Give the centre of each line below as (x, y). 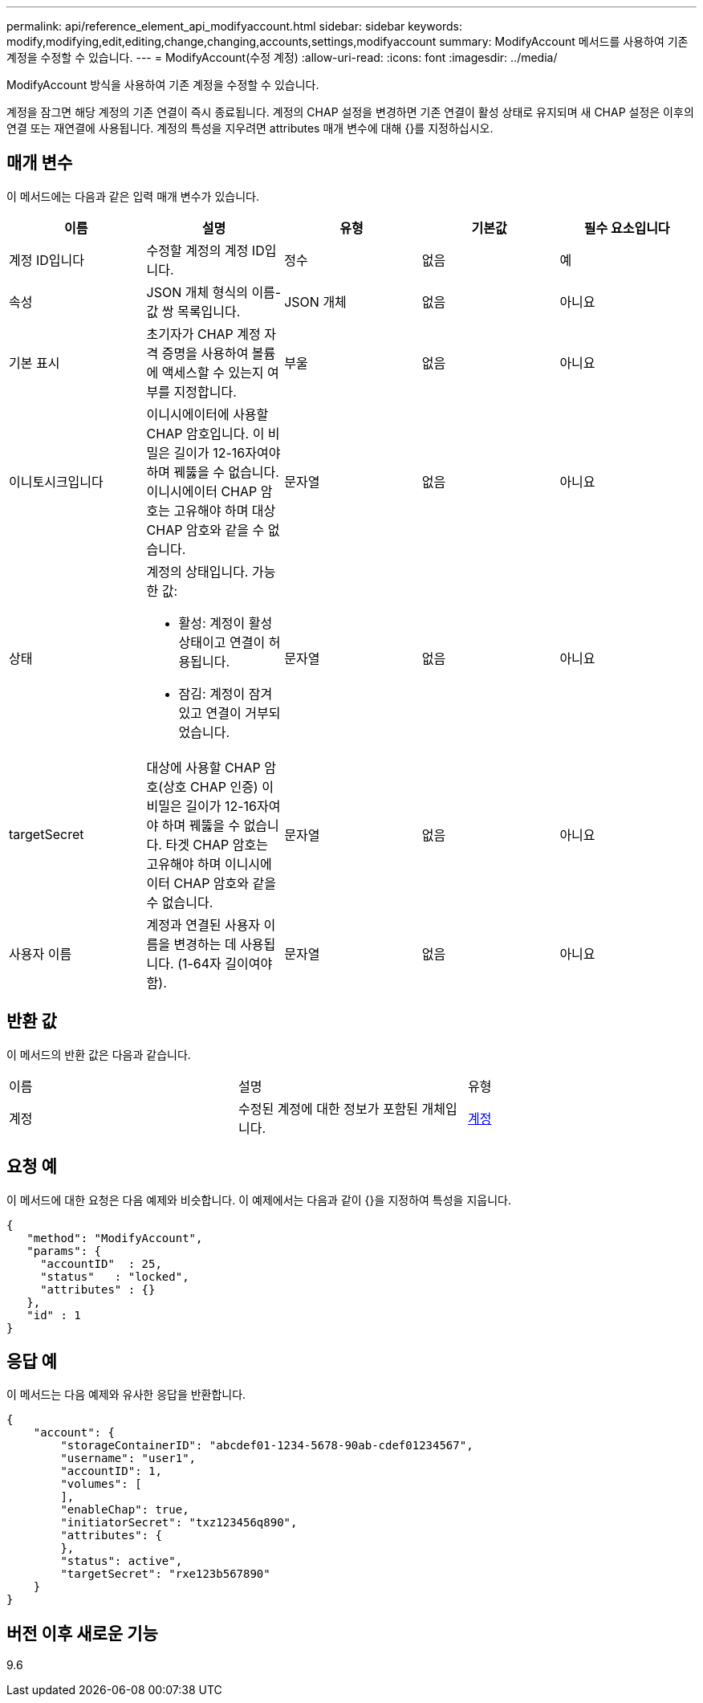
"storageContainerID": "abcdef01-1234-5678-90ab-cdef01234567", (267, 1446)
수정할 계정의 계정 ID (205, 250)
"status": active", (122, 1561)
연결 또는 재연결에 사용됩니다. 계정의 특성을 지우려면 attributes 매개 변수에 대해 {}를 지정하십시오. (250, 128)
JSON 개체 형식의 (197, 292)
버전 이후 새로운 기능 (82, 1633)
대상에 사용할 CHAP (203, 767)
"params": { (64, 1251)
